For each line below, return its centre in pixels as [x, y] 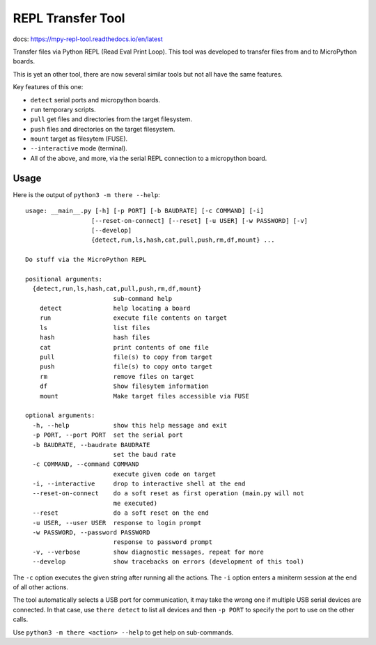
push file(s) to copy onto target [126, 367]
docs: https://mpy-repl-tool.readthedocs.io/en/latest [88, 39]
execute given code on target [165, 474]
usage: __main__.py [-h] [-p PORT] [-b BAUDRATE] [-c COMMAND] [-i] [144, 211]
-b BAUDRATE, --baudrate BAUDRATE [91, 445]
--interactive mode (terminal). [79, 148]
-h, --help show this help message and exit [130, 425]
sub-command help [143, 298]
